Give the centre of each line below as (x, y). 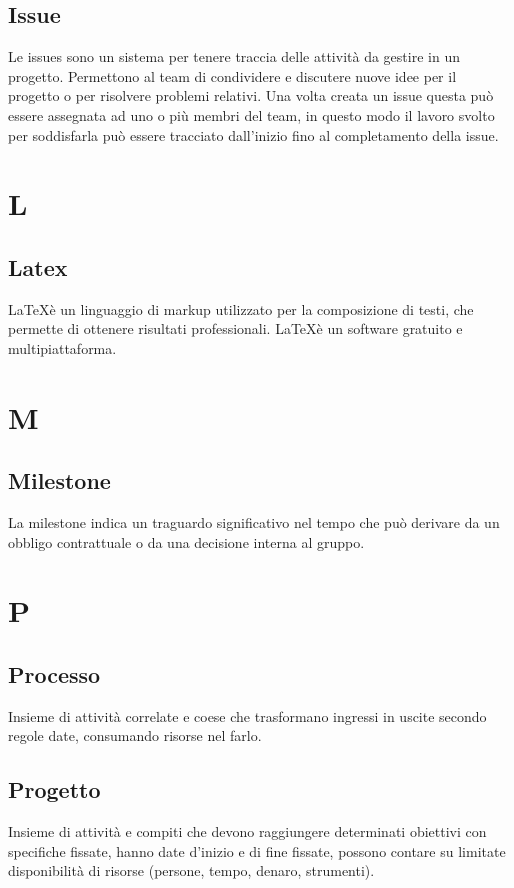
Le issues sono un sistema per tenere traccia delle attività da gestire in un (234, 56)
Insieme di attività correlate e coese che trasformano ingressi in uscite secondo (247, 715)
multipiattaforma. (62, 347)
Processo (54, 674)
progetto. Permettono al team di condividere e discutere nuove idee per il (232, 75)
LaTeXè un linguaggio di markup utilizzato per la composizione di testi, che (241, 308)
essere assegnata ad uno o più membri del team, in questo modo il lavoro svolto (251, 114)
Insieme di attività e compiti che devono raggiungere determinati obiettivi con (247, 831)
